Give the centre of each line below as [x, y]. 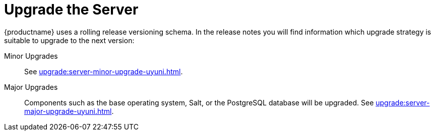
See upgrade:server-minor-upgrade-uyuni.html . [104, 71]
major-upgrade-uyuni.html [68, 111]
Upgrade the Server [71, 10]
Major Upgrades [31, 87]
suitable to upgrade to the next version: [69, 40]
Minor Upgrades [31, 56]
